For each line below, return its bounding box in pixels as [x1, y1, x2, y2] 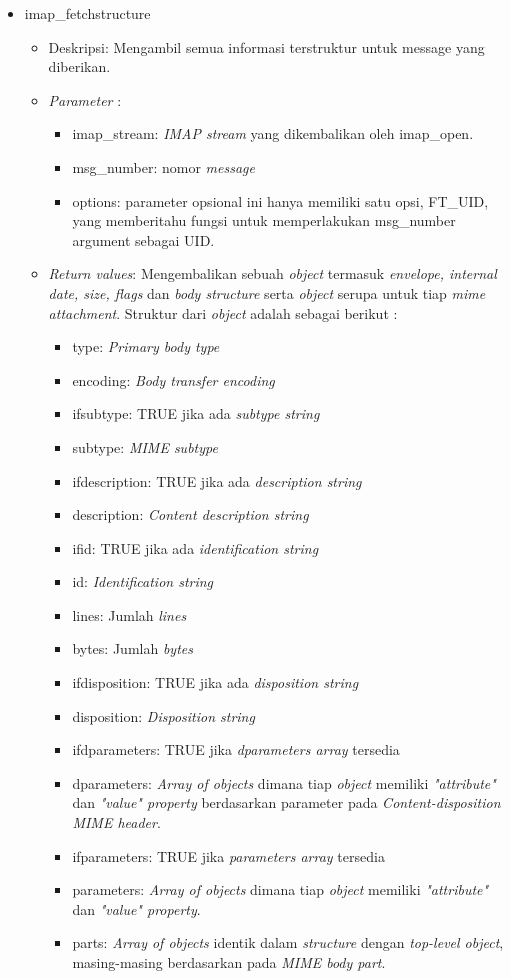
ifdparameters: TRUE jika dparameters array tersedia [72, 739, 400, 760]
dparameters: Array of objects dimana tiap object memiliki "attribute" [72, 772, 496, 793]
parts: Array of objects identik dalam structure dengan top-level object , [72, 932, 504, 953]
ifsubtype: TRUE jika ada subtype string [72, 403, 320, 424]
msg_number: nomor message [72, 156, 255, 177]
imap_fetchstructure [24, 3, 151, 23]
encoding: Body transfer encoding [72, 369, 275, 390]
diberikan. [48, 56, 111, 77]
